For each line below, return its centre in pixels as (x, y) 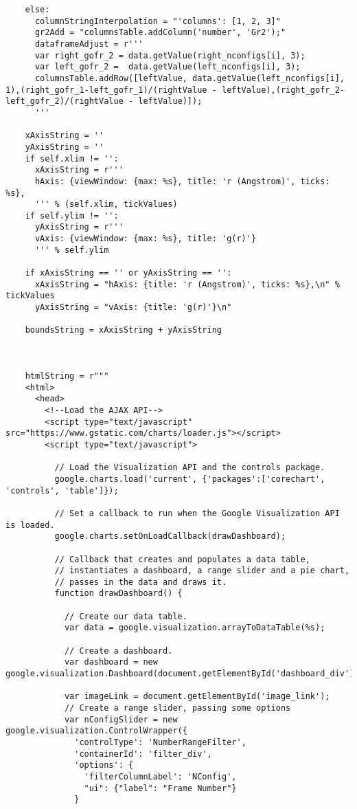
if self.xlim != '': (72, 158)
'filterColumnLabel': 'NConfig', (160, 776)
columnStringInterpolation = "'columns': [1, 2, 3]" (158, 21)
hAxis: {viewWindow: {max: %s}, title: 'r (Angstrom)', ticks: (182, 181)
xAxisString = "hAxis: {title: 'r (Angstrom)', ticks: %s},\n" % (187, 284)
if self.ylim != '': (72, 215)
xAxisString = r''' (79, 170)
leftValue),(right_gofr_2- (283, 90)
